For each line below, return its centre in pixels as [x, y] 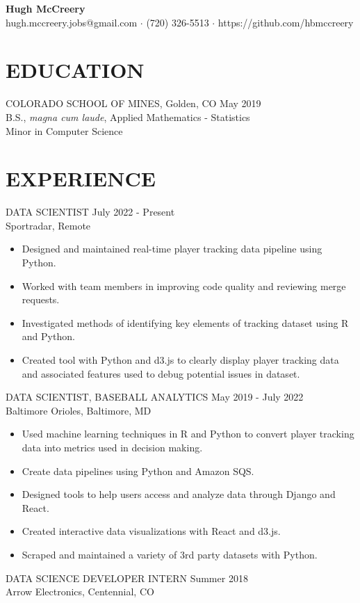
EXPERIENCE [81, 178]
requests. [41, 299]
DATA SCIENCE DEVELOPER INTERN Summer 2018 [127, 578]
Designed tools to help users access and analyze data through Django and [179, 494]
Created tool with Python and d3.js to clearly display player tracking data [180, 359]
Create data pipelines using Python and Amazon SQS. [138, 471]
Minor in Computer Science [64, 130]
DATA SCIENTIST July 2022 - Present [90, 212]
